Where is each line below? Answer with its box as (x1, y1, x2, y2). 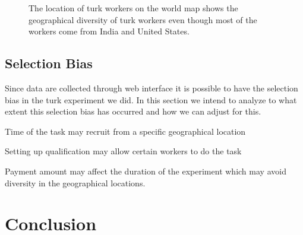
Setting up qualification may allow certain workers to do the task (5, 145, 242, 157)
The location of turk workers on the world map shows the (29, 2, 238, 14)
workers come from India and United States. (29, 25, 190, 37)
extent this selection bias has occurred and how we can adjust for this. (5, 105, 261, 117)
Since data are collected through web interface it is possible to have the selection (5, 81, 298, 94)
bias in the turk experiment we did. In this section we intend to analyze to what (5, 93, 297, 106)
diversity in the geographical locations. (5, 176, 146, 189)
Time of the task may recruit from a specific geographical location (5, 125, 246, 137)
